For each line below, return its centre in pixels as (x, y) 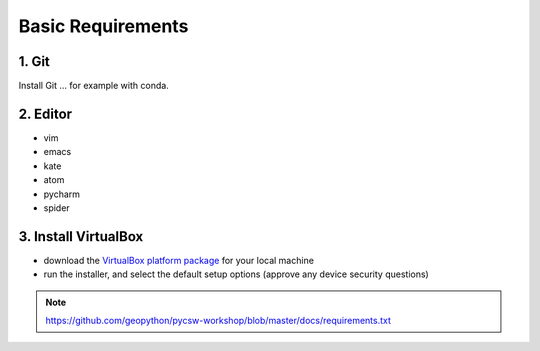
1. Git (34, 61)
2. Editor (45, 113)
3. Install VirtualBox (81, 236)
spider (56, 207)
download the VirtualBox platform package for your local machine (179, 260)
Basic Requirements (103, 26)
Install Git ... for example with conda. (93, 86)
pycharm (61, 194)
